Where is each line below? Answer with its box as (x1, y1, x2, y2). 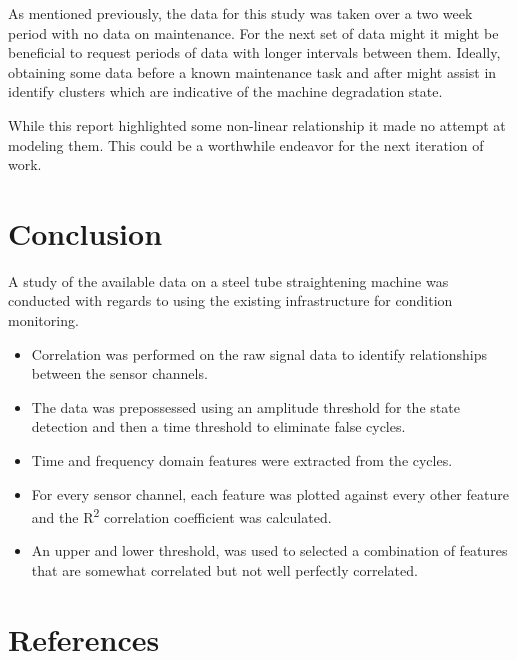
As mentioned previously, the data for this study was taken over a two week (8, 3, 473, 23)
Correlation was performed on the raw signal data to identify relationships (31, 343, 487, 364)
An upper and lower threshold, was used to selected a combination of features (31, 540, 508, 561)
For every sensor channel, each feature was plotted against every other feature (31, 483, 509, 504)
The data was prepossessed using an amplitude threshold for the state (31, 396, 460, 417)
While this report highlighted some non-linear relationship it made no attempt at (8, 114, 506, 135)
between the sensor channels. (31, 363, 208, 384)
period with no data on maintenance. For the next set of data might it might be (8, 22, 499, 43)
